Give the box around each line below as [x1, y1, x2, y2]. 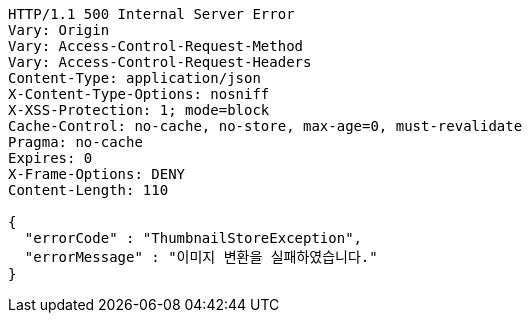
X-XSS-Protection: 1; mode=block [8, 102, 270, 118]
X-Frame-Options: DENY [8, 166, 186, 182]
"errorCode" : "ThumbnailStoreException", [24, 230, 363, 246]
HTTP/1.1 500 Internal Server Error [8, 6, 295, 22]
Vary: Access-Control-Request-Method [8, 38, 304, 54]
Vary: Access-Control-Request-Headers [8, 54, 312, 70]
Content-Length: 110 [8, 182, 169, 198]
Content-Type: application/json [8, 70, 261, 86]
